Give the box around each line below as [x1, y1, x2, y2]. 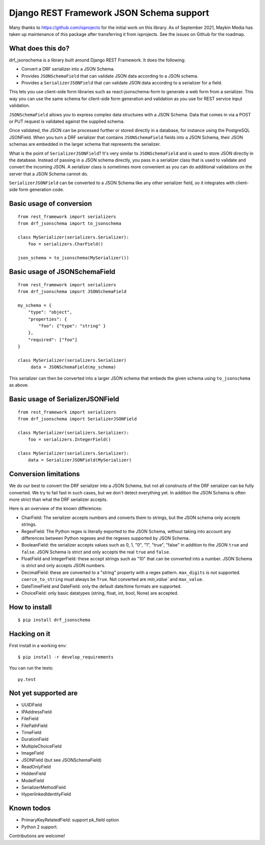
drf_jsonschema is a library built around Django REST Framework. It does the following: [9, 57, 186, 63]
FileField [21, 716, 39, 722]
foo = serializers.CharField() [27, 241, 104, 247]
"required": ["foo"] [27, 337, 78, 342]
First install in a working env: [9, 643, 67, 649]
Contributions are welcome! [9, 833, 65, 839]
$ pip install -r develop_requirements [18, 654, 114, 660]
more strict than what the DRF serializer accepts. [9, 496, 108, 502]
